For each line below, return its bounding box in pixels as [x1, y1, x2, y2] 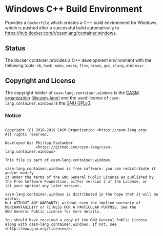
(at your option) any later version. [5, 183, 82, 188]
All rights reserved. [5, 132, 49, 137]
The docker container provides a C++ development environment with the [5, 57, 152, 63]
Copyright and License [5, 77, 76, 85]
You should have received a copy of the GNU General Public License [5, 217, 147, 222]
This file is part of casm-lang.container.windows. [5, 158, 112, 163]
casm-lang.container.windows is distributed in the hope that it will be [5, 192, 159, 197]
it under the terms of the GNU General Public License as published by [5, 175, 154, 180]
